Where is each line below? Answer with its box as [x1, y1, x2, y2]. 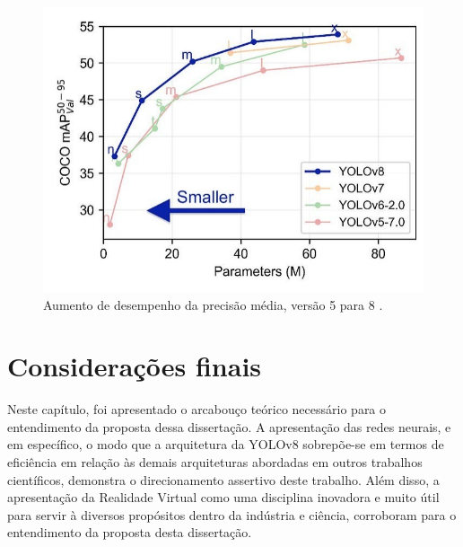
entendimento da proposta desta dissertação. [7, 523, 252, 542]
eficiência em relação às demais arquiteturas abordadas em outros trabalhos [7, 453, 423, 472]
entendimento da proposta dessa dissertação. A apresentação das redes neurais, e [7, 417, 451, 436]
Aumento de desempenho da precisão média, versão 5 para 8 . [43, 295, 383, 313]
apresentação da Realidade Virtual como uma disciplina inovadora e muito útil [7, 488, 440, 507]
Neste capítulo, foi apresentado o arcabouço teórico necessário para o [7, 400, 387, 419]
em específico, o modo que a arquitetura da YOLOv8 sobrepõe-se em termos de [7, 435, 444, 454]
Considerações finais [7, 348, 262, 384]
